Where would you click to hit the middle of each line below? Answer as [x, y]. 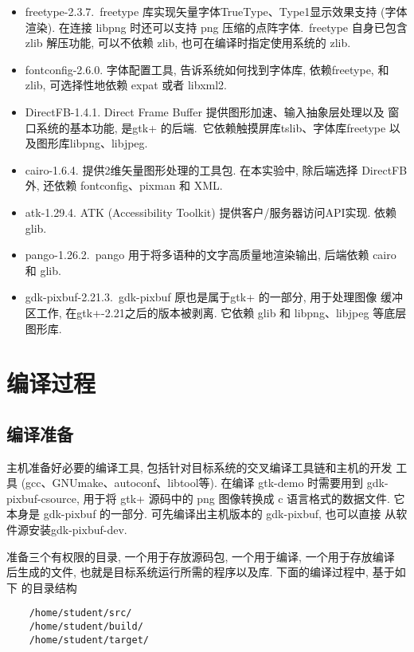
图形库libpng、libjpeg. [92, 143]
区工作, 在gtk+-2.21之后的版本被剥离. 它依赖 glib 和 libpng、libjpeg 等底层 [216, 312]
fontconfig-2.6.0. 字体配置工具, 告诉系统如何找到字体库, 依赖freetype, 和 [207, 69]
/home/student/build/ [86, 627]
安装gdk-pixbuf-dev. [78, 530]
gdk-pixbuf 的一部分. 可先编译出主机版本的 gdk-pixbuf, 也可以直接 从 [220, 514]
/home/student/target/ [89, 640]
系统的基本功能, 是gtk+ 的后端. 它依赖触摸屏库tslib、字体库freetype [211, 127]
